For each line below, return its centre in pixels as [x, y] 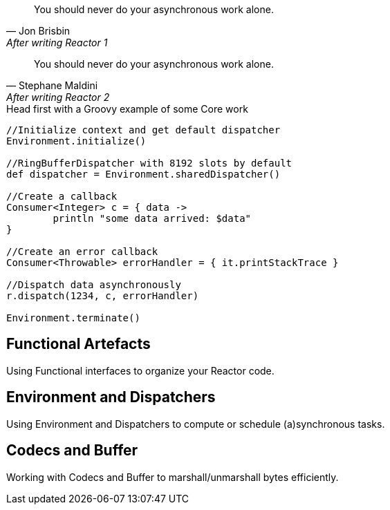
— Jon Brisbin [38, 31]
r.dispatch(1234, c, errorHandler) [103, 296]
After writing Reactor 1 [57, 42]
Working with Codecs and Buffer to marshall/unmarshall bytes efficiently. [173, 477]
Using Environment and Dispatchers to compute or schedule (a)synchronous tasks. [196, 424]
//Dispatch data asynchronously [94, 285]
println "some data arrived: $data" [152, 218]
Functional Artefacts [78, 344]
